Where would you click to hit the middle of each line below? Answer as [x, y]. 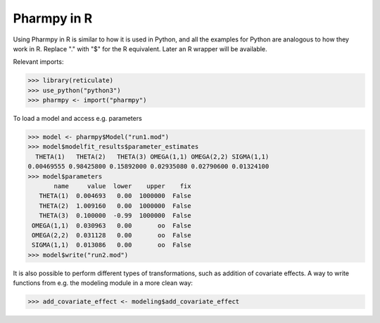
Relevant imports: [38, 62]
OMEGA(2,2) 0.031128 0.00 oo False [112, 235]
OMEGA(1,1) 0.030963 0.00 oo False [112, 225]
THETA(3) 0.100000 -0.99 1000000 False [115, 216]
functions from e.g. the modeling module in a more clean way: [103, 283]
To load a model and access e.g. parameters [77, 119]
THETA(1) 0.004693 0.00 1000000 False [115, 196]
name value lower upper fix [122, 186]
